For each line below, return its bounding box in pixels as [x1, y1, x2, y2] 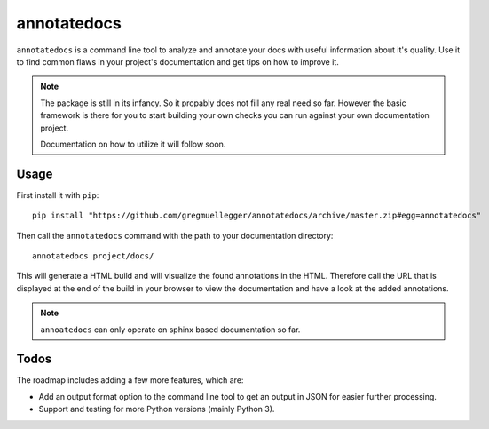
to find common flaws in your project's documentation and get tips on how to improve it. [16, 56, 339, 67]
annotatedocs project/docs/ [32, 250, 154, 261]
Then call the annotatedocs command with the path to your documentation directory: [16, 230, 334, 241]
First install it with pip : [16, 189, 99, 200]
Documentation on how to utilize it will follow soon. [40, 139, 226, 149]
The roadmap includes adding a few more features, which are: [16, 375, 244, 385]
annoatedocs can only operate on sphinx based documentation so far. [40, 324, 301, 335]
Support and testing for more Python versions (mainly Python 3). [38, 404, 275, 415]
